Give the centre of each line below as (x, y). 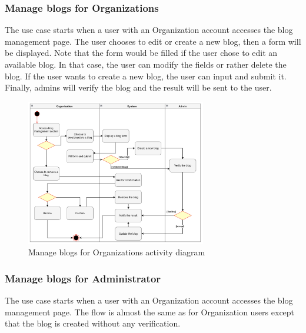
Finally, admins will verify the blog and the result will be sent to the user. (138, 87)
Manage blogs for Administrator (83, 278)
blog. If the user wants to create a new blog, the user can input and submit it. (146, 76)
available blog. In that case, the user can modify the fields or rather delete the (146, 64)
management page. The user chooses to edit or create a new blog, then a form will (153, 41)
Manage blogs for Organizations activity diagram (117, 252)
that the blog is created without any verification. (93, 323)
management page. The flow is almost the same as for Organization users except (150, 312)
